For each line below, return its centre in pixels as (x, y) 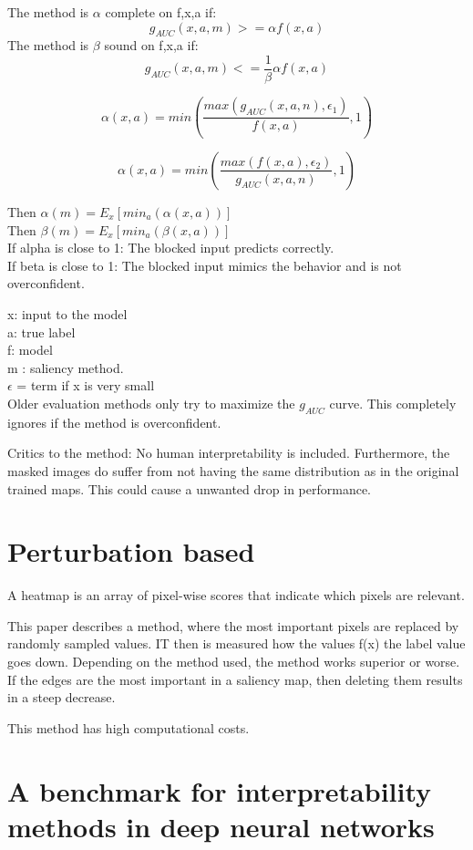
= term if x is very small (86, 385)
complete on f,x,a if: (161, 12)
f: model (30, 350)
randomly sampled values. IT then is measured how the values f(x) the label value (236, 643)
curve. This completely (393, 403)
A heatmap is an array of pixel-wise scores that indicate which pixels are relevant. (236, 595)
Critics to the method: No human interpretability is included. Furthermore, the (229, 453)
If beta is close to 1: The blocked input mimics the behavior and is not (205, 265)
